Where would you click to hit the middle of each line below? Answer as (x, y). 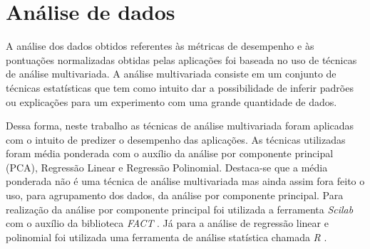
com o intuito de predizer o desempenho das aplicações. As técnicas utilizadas (176, 139)
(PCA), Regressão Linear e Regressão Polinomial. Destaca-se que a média (167, 167)
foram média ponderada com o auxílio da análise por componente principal (170, 153)
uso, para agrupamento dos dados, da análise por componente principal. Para (175, 195)
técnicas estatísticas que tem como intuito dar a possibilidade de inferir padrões (180, 87)
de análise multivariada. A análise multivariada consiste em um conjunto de (171, 74)
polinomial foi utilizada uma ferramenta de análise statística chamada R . (166, 237)
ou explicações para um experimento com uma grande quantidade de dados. (171, 101)
